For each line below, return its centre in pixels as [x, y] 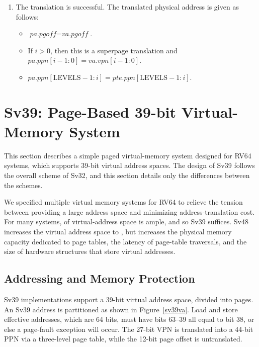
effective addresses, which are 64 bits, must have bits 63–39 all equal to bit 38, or [129, 319]
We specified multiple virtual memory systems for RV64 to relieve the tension [123, 202]
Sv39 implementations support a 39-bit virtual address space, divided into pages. [129, 299]
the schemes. [23, 185]
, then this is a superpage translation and [114, 50]
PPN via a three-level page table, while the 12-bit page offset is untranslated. [123, 339]
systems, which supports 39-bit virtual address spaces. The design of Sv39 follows [129, 165]
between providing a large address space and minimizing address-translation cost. [129, 211]
